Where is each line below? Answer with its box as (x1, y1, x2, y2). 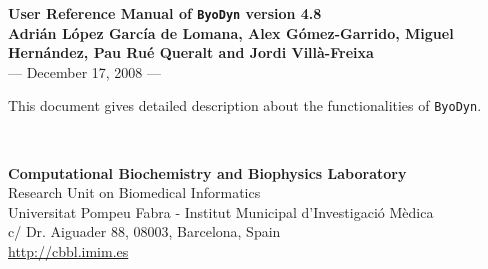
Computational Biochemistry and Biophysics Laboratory (8, 162, 407, 183)
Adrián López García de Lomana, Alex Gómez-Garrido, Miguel (8, 22, 454, 43)
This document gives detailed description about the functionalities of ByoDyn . (8, 95, 482, 116)
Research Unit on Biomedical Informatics (8, 182, 261, 203)
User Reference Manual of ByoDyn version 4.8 (8, 3, 322, 23)
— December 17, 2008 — (8, 61, 162, 82)
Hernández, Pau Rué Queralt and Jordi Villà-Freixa (8, 42, 374, 63)
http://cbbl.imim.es (8, 241, 129, 262)
